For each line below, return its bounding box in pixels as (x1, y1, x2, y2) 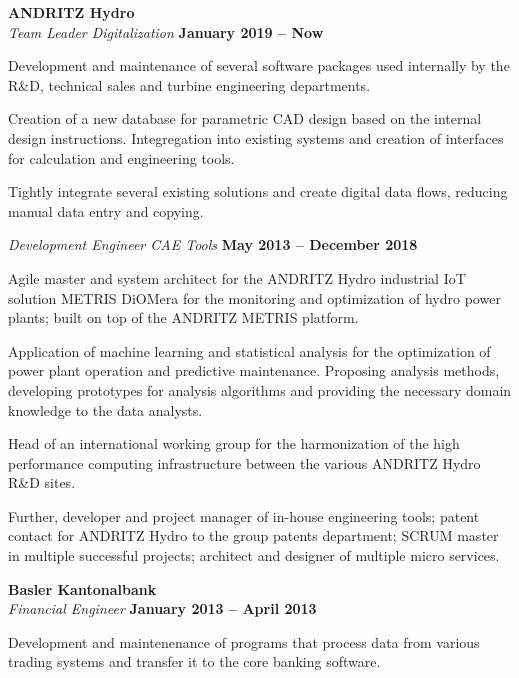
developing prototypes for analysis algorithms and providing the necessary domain (8, 379, 512, 400)
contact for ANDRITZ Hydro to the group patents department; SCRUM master (8, 525, 499, 546)
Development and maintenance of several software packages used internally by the (8, 55, 510, 76)
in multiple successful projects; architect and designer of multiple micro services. (8, 545, 500, 566)
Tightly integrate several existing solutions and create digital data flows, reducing (8, 181, 508, 202)
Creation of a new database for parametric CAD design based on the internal (8, 108, 482, 129)
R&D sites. (8, 472, 76, 493)
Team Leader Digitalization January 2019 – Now (8, 21, 324, 42)
